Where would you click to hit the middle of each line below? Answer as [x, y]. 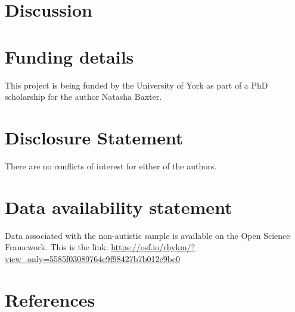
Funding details [69, 56]
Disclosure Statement [94, 137]
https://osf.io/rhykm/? [153, 247]
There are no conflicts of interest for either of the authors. [111, 166]
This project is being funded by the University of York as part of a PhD [136, 85]
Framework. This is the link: [57, 247]
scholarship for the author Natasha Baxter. [83, 97]
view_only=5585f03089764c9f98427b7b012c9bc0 [93, 258]
